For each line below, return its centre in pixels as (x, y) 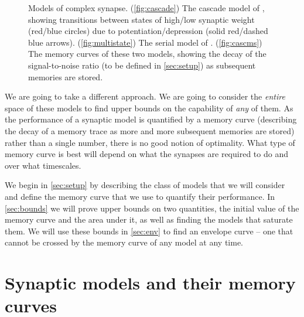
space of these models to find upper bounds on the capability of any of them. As (149, 108)
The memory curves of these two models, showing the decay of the (147, 54)
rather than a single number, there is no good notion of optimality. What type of (150, 142)
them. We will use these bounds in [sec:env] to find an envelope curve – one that (149, 231)
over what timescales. (43, 165)
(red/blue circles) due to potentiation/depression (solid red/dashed (148, 31)
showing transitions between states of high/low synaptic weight (141, 19)
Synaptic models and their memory (150, 283)
